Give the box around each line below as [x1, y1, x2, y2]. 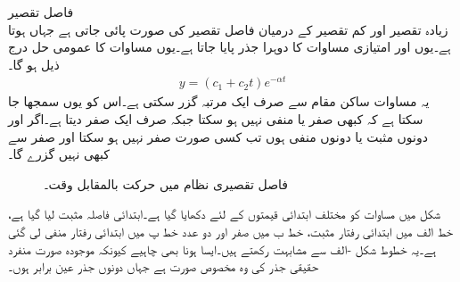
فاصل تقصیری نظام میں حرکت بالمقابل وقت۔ [44, 174, 289, 193]
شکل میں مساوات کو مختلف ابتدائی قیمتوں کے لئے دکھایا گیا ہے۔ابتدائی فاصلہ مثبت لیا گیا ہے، [8, 204, 441, 223]
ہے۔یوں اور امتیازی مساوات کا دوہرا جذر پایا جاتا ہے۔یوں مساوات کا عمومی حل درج [8, 37, 451, 56]
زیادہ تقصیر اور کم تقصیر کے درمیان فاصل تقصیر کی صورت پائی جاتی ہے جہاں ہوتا [8, 20, 448, 38]
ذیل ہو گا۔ [8, 54, 60, 73]
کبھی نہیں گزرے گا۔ [8, 145, 110, 163]
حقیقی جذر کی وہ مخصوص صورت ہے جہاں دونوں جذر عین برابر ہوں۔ [8, 257, 319, 276]
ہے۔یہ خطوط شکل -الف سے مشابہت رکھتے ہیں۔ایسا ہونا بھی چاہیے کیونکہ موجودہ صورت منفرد [8, 239, 437, 258]
